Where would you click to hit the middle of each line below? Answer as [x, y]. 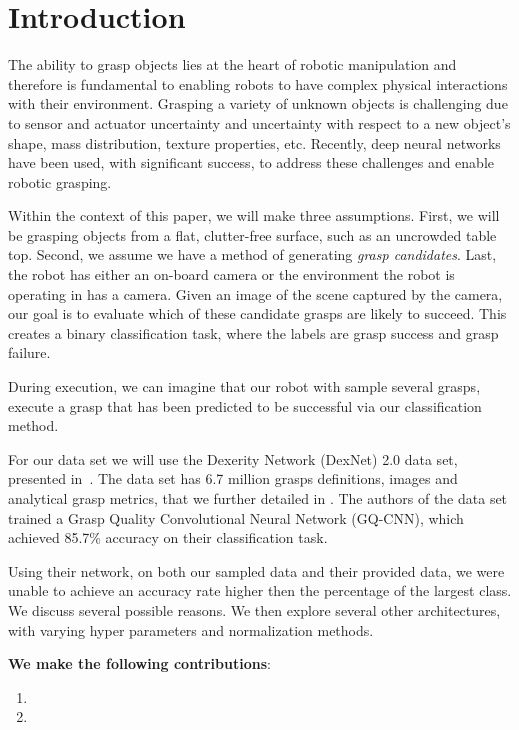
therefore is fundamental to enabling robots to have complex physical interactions [258, 83]
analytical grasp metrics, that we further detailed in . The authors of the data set [258, 498]
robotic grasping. [60, 181]
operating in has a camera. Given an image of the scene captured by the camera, [255, 293]
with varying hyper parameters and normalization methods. [191, 629]
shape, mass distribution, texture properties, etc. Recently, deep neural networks [254, 142]
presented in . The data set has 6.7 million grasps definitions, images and [233, 478]
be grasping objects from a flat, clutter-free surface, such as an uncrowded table [252, 234]
